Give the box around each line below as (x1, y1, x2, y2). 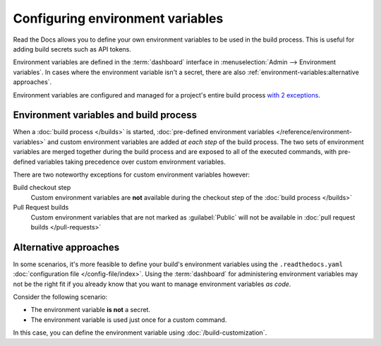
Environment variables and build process (13, 109, 198, 121)
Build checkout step (13, 184, 71, 192)
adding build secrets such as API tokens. (13, 44, 132, 53)
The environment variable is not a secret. (30, 306, 151, 314)
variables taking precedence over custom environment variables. (37, 157, 226, 166)
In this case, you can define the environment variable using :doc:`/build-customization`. (13, 328, 267, 337)
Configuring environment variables (13, 11, 224, 26)
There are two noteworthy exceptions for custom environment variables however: (13, 170, 250, 179)
